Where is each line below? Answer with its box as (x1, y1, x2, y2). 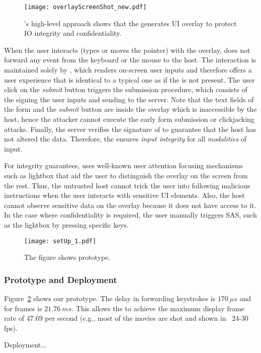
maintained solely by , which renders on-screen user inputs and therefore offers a (4, 64, 252, 75)
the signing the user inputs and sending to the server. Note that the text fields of (4, 94, 254, 104)
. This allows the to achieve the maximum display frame (71, 303, 244, 313)
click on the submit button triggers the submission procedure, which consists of (4, 84, 247, 95)
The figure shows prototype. (24, 252, 111, 262)
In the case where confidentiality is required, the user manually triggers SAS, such (4, 209, 257, 220)
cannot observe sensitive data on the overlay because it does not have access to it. (4, 199, 256, 210)
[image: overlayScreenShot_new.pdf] (24, 4, 147, 11)
